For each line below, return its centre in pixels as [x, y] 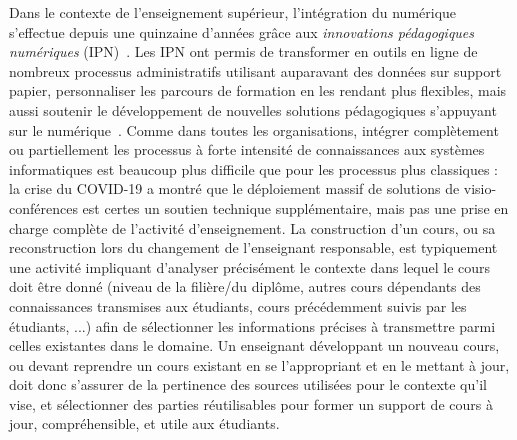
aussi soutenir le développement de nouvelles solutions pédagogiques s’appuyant [253, 109]
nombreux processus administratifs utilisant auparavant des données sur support [255, 70]
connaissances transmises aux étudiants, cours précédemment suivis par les [238, 305]
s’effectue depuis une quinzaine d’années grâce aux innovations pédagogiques [242, 31]
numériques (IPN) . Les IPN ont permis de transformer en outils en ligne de [243, 51]
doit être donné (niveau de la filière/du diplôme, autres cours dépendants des [245, 286]
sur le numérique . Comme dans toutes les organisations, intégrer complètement [254, 129]
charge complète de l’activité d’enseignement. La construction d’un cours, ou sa [252, 227]
